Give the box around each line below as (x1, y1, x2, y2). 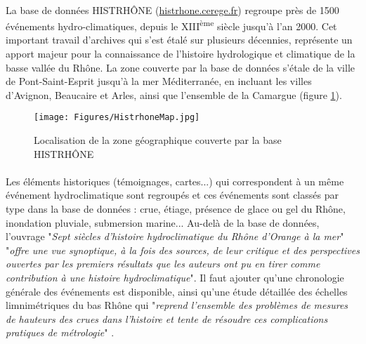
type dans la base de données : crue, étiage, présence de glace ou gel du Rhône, (6, 201, 346, 216)
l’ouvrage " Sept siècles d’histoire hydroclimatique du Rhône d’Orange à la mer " (6, 229, 344, 244)
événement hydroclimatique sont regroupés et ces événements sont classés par (6, 187, 339, 202)
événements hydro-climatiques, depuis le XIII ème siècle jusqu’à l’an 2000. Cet (6, 17, 337, 33)
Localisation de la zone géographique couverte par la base (34, 133, 282, 147)
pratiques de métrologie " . (6, 325, 115, 340)
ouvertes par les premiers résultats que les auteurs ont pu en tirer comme (6, 256, 320, 271)
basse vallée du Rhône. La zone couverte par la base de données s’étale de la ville (6, 60, 355, 74)
